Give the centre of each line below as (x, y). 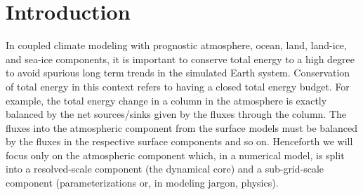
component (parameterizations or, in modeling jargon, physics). (142, 183)
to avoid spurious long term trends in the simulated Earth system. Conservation (178, 73)
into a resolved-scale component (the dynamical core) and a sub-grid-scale (165, 169)
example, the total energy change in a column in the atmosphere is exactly (166, 100)
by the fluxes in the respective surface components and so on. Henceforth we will (179, 141)
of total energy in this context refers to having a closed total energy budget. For (178, 86)
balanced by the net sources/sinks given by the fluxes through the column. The (176, 114)
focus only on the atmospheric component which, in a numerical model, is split (175, 155)
